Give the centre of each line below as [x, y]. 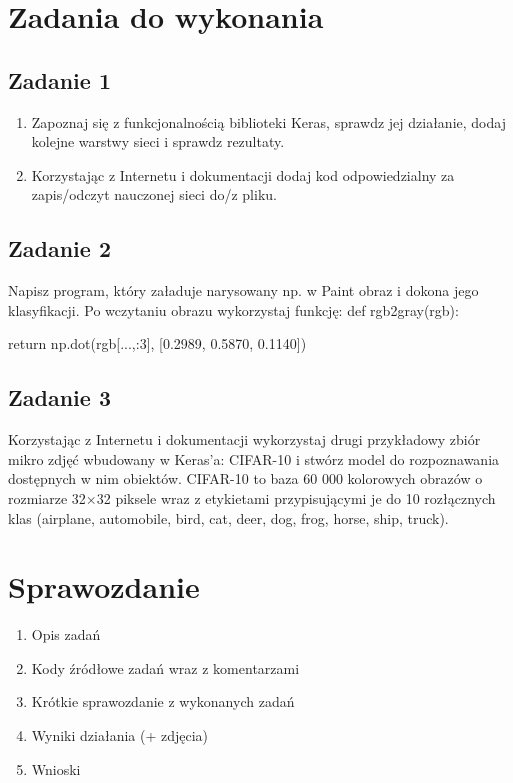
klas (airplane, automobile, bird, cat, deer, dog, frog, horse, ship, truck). [228, 517]
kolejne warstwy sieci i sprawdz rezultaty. [158, 141]
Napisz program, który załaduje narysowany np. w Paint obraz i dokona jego [243, 290]
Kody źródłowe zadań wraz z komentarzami [165, 667]
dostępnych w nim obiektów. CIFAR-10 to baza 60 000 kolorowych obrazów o [245, 478]
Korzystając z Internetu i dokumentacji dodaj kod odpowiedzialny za [243, 174]
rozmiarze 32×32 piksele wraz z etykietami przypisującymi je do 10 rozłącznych [252, 497]
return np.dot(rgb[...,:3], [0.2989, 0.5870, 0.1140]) [157, 343]
